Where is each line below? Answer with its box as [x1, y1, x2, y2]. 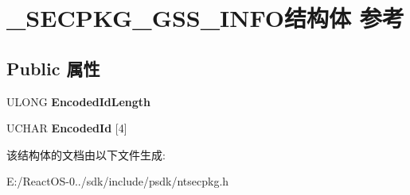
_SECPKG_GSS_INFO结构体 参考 [6, 2, 404, 34]
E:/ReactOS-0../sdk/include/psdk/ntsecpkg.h [6, 173, 229, 189]
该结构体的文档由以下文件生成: [6, 146, 166, 162]
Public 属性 [6, 55, 100, 80]
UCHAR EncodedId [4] [6, 120, 127, 136]
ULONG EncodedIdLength [6, 93, 151, 109]
